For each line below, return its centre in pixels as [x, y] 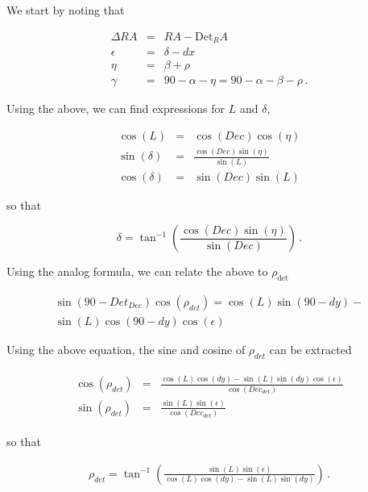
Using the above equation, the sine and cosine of [126, 350]
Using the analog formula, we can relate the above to [137, 271]
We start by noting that [66, 10]
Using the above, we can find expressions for [116, 108]
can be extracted [310, 350]
